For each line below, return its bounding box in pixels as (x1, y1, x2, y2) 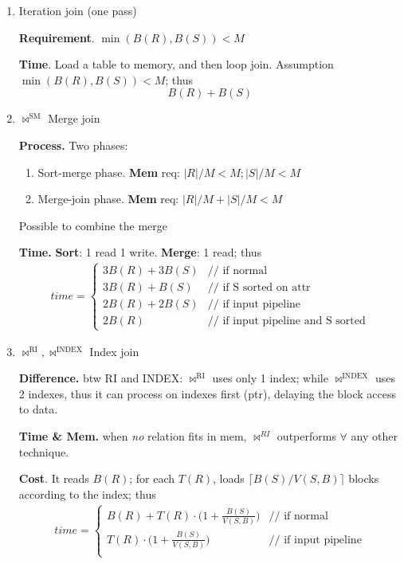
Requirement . (18, 29, 95, 45)
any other (351, 427, 398, 444)
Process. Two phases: (18, 136, 128, 153)
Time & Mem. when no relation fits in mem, (18, 427, 247, 444)
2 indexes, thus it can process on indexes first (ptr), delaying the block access (18, 385, 396, 401)
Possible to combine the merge (18, 217, 168, 233)
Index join (89, 343, 139, 359)
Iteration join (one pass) (18, 2, 137, 18)
